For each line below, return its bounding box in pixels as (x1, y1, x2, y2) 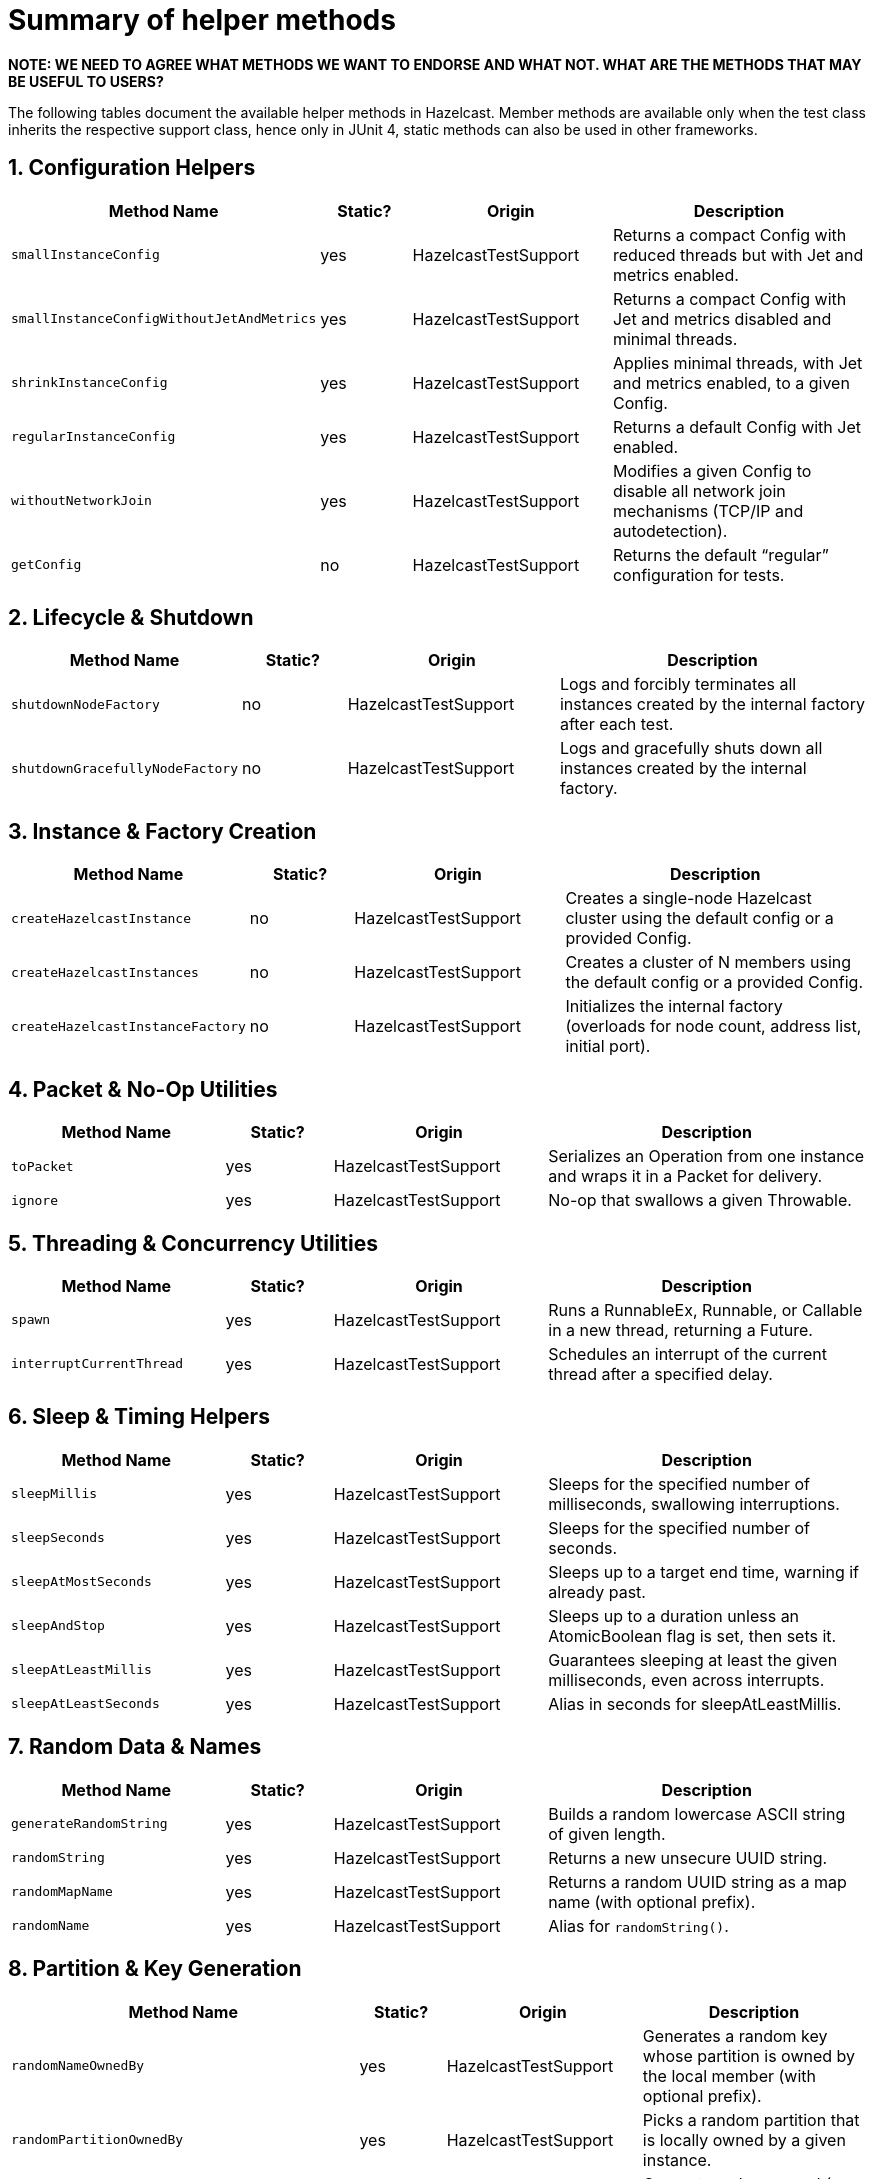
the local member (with (642, 2065, 817, 2086)
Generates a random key (642, 2025, 828, 2046)
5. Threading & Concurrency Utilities (8, 1230, 378, 1256)
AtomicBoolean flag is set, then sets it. (548, 1625, 837, 1646)
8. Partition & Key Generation (8, 1956, 302, 1982)
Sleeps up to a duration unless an (548, 1605, 800, 1626)
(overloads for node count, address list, (565, 1016, 862, 1037)
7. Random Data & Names (8, 1734, 262, 1760)
